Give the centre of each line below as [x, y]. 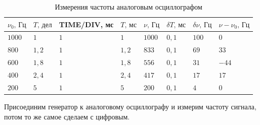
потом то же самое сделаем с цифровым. [67, 116]
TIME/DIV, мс [86, 24]
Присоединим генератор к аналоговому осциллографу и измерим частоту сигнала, [130, 106]
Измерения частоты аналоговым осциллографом [128, 7]
